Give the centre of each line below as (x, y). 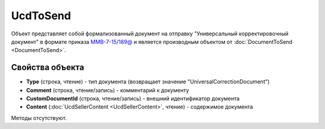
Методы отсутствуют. (39, 118)
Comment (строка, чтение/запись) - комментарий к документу (108, 90)
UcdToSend (41, 16)
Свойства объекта (48, 67)
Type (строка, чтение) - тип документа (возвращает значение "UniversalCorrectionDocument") (148, 82)
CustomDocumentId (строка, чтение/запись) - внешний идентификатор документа (133, 98)
